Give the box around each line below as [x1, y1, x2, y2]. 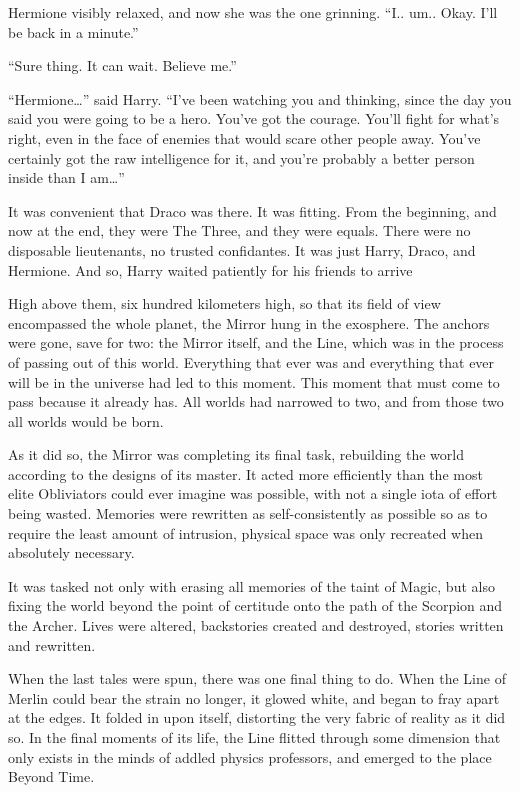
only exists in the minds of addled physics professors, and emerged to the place [8, 746, 492, 767]
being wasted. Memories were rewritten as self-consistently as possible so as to [8, 503, 488, 524]
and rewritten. [8, 634, 96, 655]
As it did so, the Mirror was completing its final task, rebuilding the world [8, 444, 464, 465]
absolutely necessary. [8, 542, 135, 563]
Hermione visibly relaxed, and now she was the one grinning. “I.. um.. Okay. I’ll [8, 2, 498, 22]
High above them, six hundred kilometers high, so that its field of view [8, 293, 441, 314]
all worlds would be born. [8, 410, 164, 431]
